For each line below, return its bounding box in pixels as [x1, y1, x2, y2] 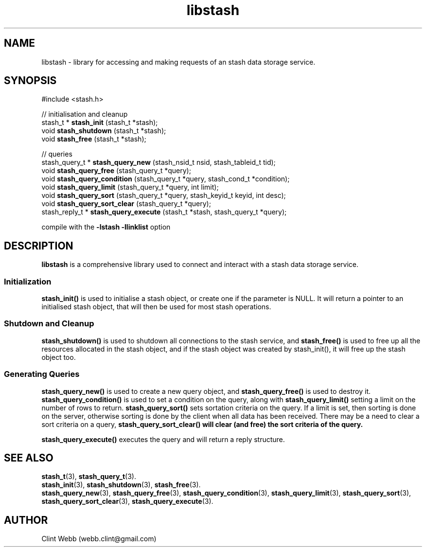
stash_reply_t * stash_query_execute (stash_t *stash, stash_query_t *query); [41, 208, 287, 216]
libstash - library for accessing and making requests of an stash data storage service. [41, 57, 316, 66]
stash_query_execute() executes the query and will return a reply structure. [41, 435, 285, 444]
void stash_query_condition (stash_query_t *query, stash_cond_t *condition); [41, 175, 290, 183]
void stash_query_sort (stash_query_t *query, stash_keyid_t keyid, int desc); [41, 191, 286, 200]
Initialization [4, 276, 52, 286]
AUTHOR [4, 514, 48, 526]
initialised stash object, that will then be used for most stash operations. [41, 302, 271, 311]
